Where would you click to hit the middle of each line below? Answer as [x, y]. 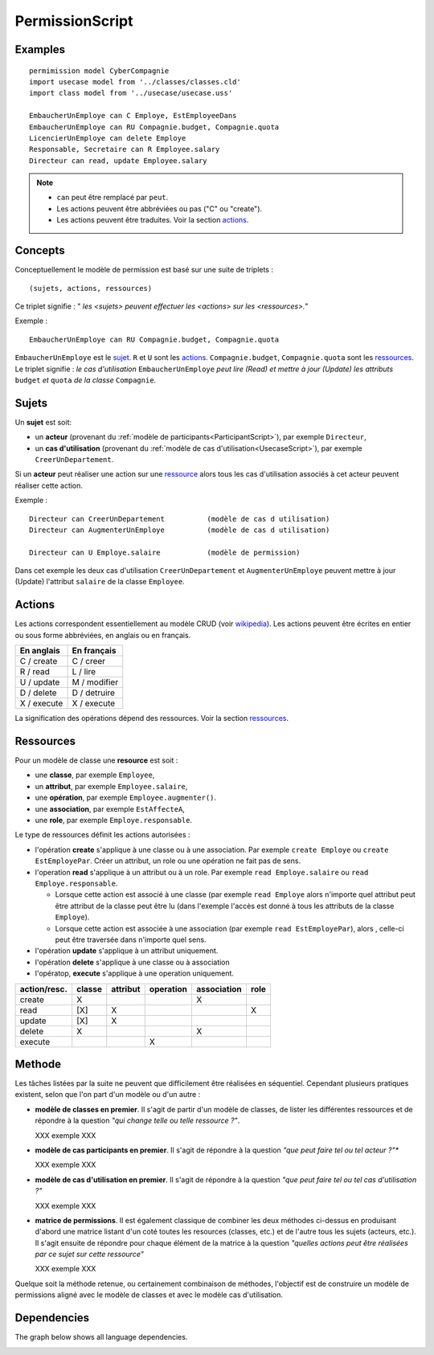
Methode [38, 1064]
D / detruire [94, 693]
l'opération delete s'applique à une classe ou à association [133, 962]
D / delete [38, 693]
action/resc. [43, 989]
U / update [40, 682]
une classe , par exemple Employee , [95, 775]
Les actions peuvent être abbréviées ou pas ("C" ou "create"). [160, 208]
